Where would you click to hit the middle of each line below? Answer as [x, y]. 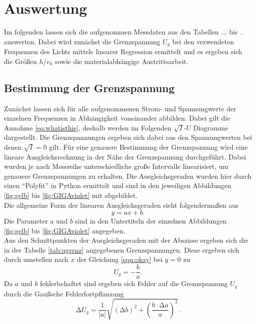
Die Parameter [26, 221]
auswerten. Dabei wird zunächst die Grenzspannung [82, 41]
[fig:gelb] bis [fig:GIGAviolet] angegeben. [65, 230]
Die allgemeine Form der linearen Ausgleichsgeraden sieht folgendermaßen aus [121, 205]
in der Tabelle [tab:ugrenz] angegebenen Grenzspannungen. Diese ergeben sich [122, 249]
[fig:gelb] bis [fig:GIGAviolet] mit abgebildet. [71, 195]
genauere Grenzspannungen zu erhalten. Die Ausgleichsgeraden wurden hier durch [128, 176]
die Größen [21, 61]
